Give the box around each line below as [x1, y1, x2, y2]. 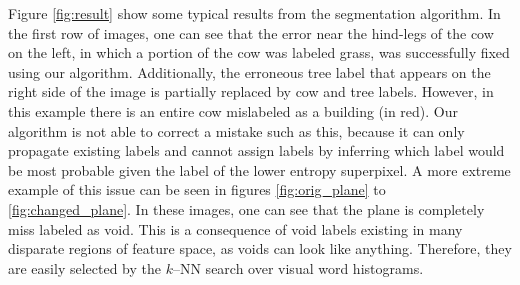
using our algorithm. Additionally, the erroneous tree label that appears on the [8, 61, 491, 82]
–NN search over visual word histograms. [172, 257, 424, 278]
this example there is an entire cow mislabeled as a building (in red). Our [8, 100, 459, 121]
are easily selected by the [8, 257, 161, 278]
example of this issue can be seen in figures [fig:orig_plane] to [8, 179, 386, 200]
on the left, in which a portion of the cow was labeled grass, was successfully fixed [8, 42, 510, 63]
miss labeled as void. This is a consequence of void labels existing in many [8, 218, 463, 239]
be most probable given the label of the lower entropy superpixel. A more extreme [8, 159, 511, 180]
